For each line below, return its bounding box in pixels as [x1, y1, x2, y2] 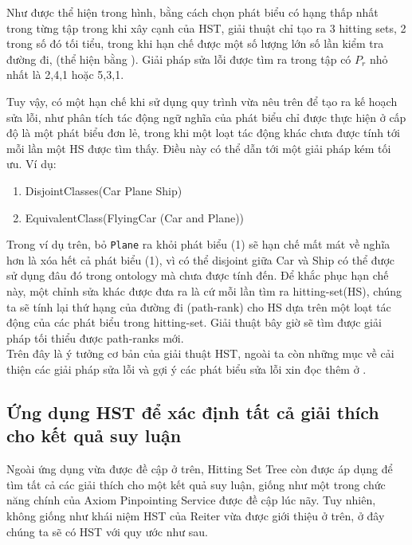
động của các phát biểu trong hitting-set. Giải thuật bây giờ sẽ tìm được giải [6, 314, 382, 331]
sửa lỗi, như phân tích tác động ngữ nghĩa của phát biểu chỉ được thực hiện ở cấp [6, 108, 406, 125]
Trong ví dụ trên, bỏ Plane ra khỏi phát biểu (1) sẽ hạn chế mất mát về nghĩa [6, 236, 390, 253]
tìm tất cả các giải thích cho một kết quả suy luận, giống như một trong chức [6, 476, 386, 492]
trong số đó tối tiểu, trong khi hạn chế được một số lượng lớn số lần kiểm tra [6, 35, 384, 52]
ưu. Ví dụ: [6, 155, 57, 172]
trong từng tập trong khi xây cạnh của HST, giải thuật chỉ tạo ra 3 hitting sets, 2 [6, 19, 406, 36]
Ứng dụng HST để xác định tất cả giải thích [6, 399, 379, 424]
